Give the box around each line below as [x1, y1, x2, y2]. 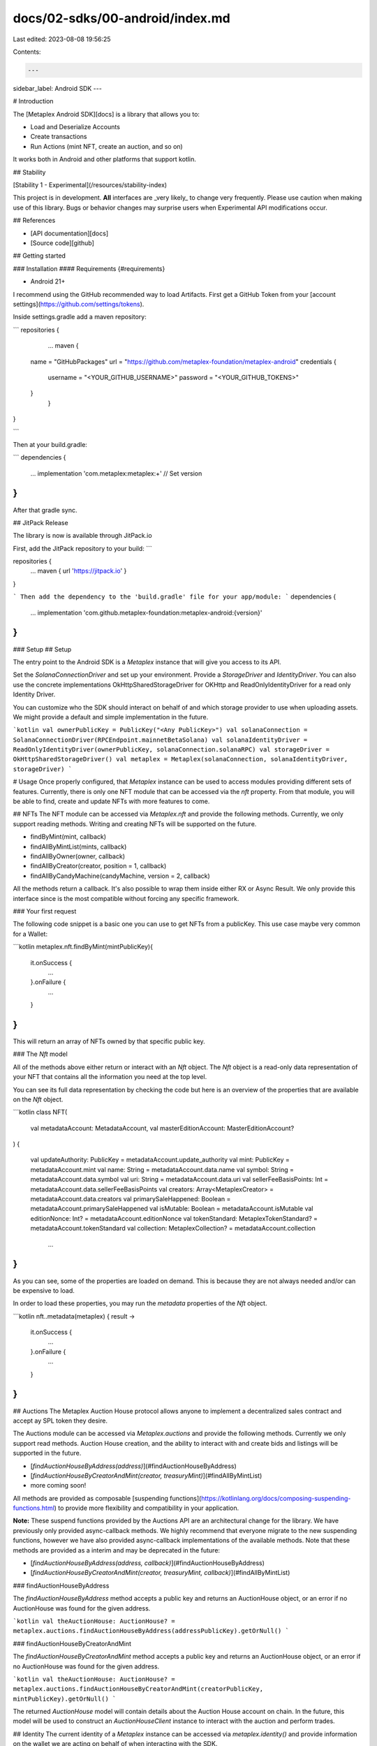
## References [13, 217, 56, 225]
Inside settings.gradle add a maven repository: [13, 313, 147, 321]
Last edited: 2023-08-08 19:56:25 [13, 35, 111, 43]
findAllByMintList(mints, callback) [30, 842, 127, 851]
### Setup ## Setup [13, 645, 72, 653]
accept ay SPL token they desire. [13, 1416, 108, 1425]
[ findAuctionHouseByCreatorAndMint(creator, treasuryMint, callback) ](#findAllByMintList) [30, 1569, 290, 1577]
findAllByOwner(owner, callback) [30, 852, 126, 860]
